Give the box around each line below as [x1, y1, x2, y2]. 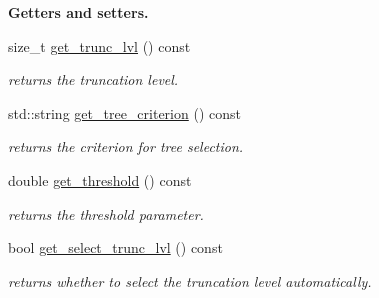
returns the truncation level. [8, 69, 179, 90]
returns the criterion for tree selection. [8, 136, 244, 157]
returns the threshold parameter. [8, 203, 204, 224]
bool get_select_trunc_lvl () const [8, 237, 223, 258]
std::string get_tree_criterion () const [8, 102, 241, 123]
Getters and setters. [8, 2, 149, 22]
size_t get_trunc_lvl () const [8, 35, 191, 56]
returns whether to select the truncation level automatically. [8, 270, 372, 291]
